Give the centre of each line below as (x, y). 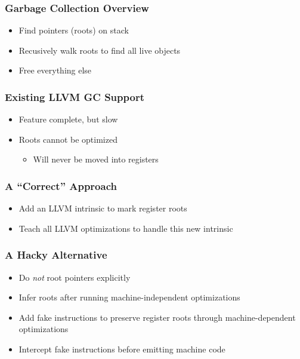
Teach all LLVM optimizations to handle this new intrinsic (126, 228)
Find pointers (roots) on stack (74, 30)
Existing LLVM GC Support (75, 96)
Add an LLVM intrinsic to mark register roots (103, 208)
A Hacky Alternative (56, 255)
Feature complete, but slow (68, 119)
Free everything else (55, 70)
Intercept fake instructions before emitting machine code (122, 349)
